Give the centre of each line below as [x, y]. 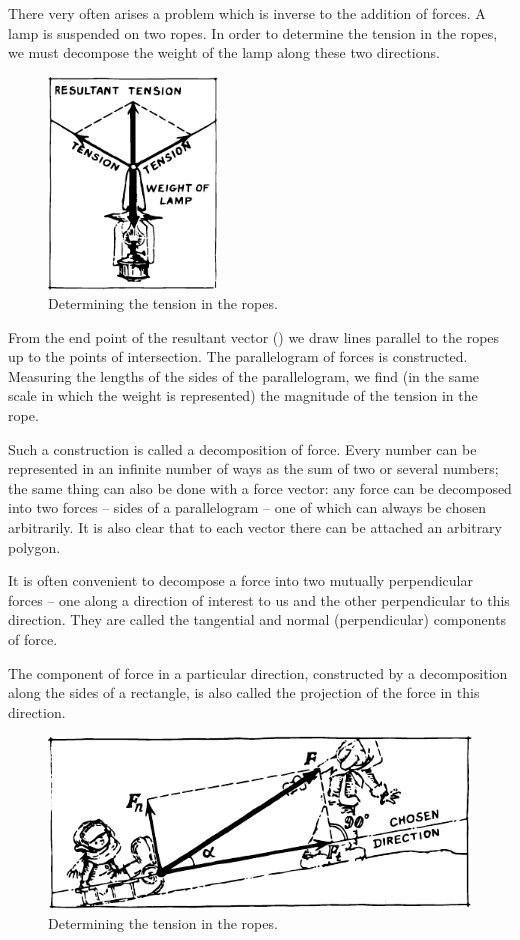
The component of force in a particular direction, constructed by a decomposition [258, 672]
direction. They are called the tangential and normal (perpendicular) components [257, 619]
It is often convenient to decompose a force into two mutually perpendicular [240, 580]
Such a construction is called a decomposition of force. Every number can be [242, 448]
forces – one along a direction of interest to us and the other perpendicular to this [259, 599]
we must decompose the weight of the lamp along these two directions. [224, 52]
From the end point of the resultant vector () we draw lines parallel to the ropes [254, 336]
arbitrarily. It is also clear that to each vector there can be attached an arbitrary [255, 527]
